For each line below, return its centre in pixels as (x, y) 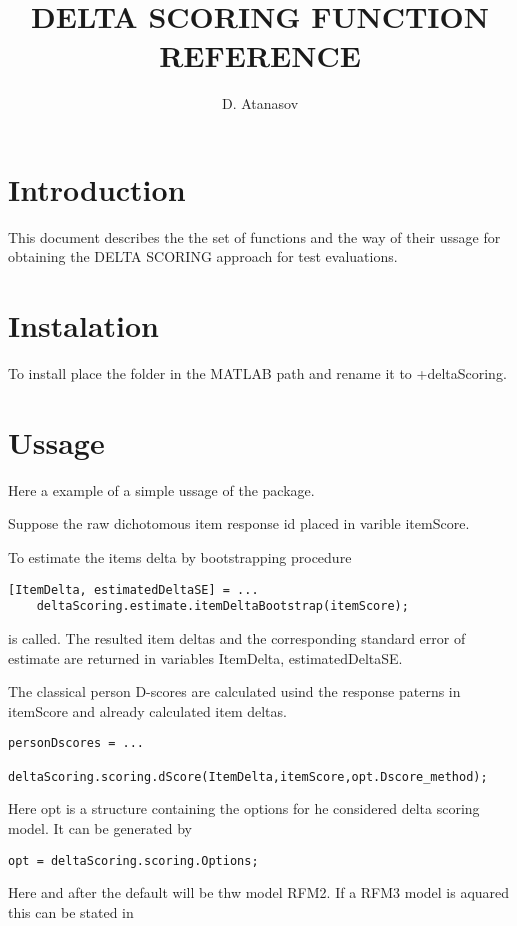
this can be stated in (71, 911)
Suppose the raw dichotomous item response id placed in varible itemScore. (239, 523)
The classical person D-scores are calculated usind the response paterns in (234, 691)
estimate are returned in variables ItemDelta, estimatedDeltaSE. (205, 657)
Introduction (97, 188)
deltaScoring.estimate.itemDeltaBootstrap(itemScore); (222, 606)
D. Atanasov (260, 103)
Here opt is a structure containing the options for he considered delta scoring (244, 808)
